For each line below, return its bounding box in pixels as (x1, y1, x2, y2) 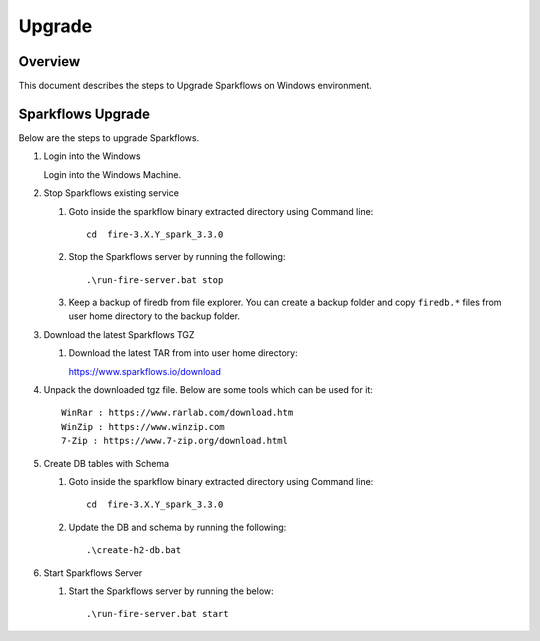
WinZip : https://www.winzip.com (61, 421, 225, 432)
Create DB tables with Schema (43, 457, 170, 469)
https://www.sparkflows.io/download (68, 365, 222, 377)
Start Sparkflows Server (43, 566, 143, 579)
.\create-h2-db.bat (86, 545, 182, 556)
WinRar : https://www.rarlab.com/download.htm (61, 407, 294, 419)
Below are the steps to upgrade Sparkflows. (18, 131, 200, 144)
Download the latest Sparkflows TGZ (43, 328, 195, 340)
